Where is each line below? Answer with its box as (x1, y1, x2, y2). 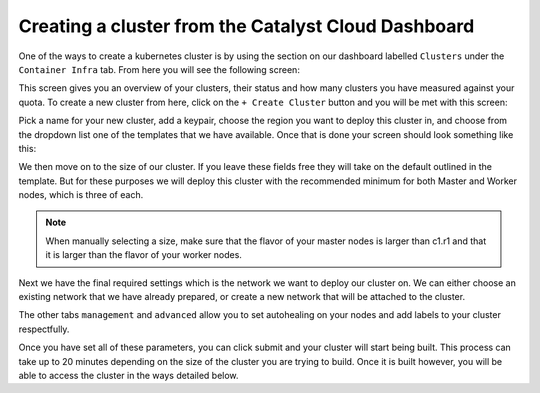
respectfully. (18, 323, 70, 335)
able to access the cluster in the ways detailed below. (18, 369, 239, 381)
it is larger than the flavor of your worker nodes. (45, 249, 242, 261)
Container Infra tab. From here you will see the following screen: (18, 63, 300, 75)
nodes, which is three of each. (18, 189, 144, 201)
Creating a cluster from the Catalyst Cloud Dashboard (18, 15, 475, 37)
